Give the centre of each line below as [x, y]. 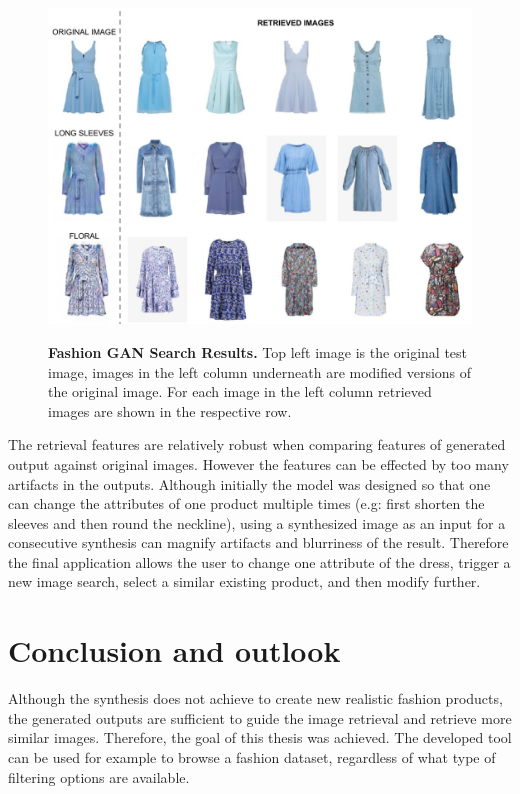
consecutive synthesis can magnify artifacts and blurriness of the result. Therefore [258, 542]
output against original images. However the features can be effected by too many [258, 463]
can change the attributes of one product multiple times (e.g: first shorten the [246, 503]
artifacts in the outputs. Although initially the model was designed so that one [249, 483]
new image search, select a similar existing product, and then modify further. [244, 581]
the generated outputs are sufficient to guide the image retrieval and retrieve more [260, 717]
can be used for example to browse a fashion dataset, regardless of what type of [252, 756]
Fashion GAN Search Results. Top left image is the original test [258, 351]
